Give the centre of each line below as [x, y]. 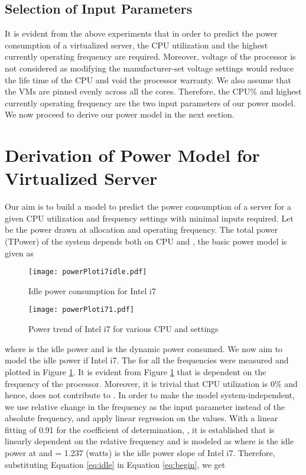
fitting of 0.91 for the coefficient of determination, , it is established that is [140, 429]
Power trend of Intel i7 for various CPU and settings [123, 329]
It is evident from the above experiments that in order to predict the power [141, 33]
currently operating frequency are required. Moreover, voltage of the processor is [150, 56]
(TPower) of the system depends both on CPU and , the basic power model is [146, 241]
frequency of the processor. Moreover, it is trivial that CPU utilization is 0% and [151, 383]
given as [19, 253]
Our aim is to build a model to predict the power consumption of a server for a [148, 206]
